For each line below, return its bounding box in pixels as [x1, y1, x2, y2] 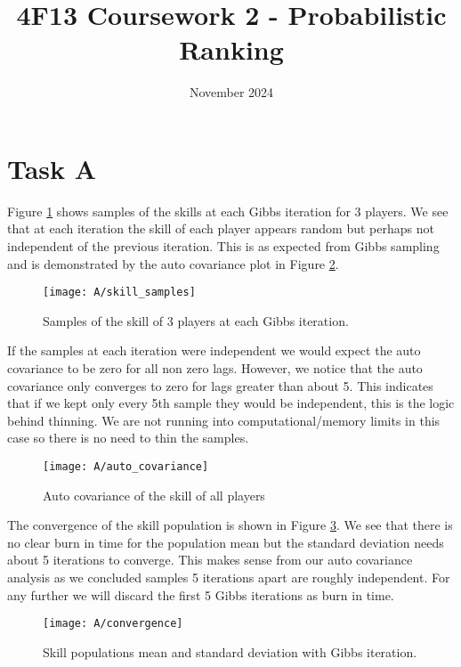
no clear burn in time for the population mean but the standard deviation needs [7, 533, 444, 551]
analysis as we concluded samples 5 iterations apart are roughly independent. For [7, 568, 450, 587]
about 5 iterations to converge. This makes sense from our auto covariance [7, 550, 413, 569]
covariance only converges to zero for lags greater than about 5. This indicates [7, 376, 433, 395]
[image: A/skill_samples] [43, 286, 196, 299]
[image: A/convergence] [43, 617, 183, 630]
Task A [7, 150, 97, 186]
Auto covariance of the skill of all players [43, 485, 265, 504]
